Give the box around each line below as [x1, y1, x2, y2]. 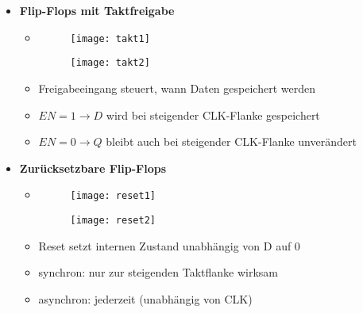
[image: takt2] [70, 57, 150, 69]
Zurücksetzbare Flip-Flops [19, 159, 166, 176]
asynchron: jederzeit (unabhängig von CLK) [38, 290, 253, 307]
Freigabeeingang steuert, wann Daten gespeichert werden [38, 79, 315, 96]
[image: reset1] [70, 190, 156, 202]
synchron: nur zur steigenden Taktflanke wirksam [38, 264, 278, 281]
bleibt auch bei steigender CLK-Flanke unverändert [106, 133, 357, 150]
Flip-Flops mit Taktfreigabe [19, 2, 175, 18]
